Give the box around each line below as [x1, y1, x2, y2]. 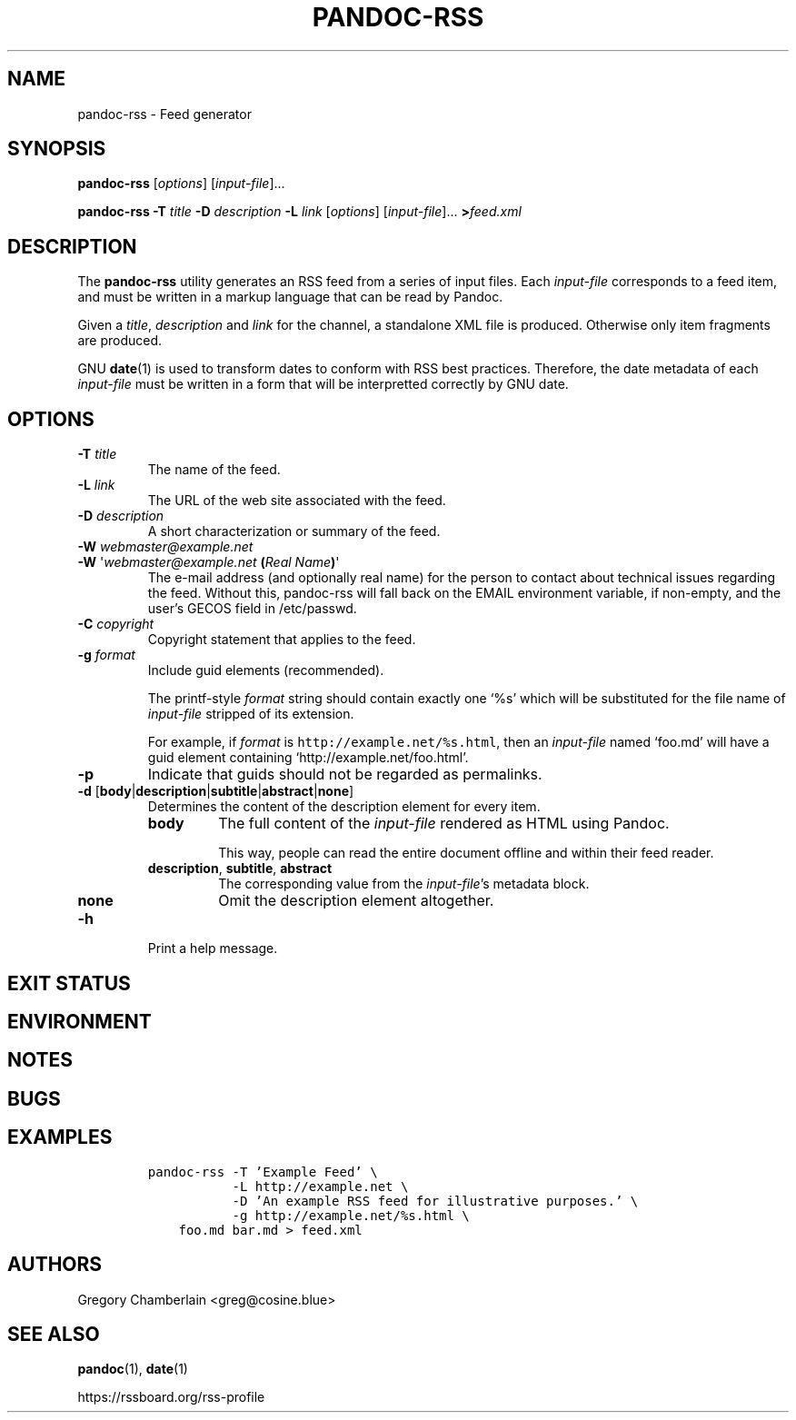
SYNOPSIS [7, 137, 106, 161]
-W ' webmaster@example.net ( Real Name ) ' [77, 554, 340, 571]
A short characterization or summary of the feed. [147, 523, 441, 540]
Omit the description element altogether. [218, 891, 494, 910]
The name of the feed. [147, 462, 281, 478]
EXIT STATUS [7, 971, 131, 995]
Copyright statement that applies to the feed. [147, 631, 416, 648]
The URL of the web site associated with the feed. [147, 492, 446, 509]
